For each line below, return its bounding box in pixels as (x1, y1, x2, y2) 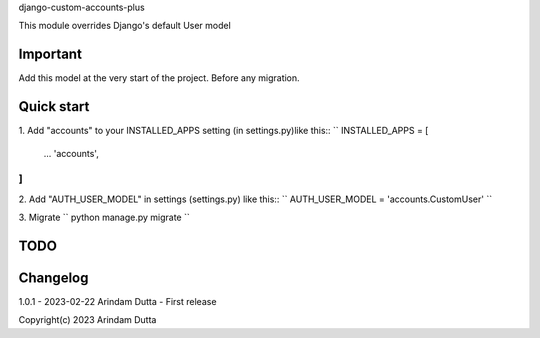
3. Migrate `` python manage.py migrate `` (18, 211, 190, 224)
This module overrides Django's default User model (18, 20, 232, 32)
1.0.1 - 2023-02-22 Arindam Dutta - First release (18, 296, 217, 308)
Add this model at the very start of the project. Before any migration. (18, 72, 300, 84)
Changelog (18, 269, 89, 286)
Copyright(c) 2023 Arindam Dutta (18, 314, 157, 326)
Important (18, 46, 82, 63)
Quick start (18, 98, 90, 115)
